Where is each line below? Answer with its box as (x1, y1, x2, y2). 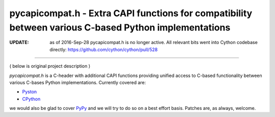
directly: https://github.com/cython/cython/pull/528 (49, 46, 158, 53)
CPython (22, 96, 41, 102)
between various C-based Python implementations (9, 22, 231, 33)
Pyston (22, 89, 37, 95)
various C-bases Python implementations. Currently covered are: (9, 79, 146, 86)
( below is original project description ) (9, 63, 91, 69)
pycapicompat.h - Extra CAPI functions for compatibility (9, 8, 253, 19)
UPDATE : (9, 40, 29, 46)
